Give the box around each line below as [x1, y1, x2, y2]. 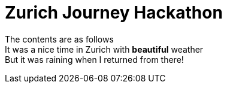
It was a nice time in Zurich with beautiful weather [5, 44, 204, 54]
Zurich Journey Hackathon [5, 2, 223, 23]
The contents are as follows [5, 34, 114, 44]
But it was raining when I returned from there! [5, 54, 184, 65]
